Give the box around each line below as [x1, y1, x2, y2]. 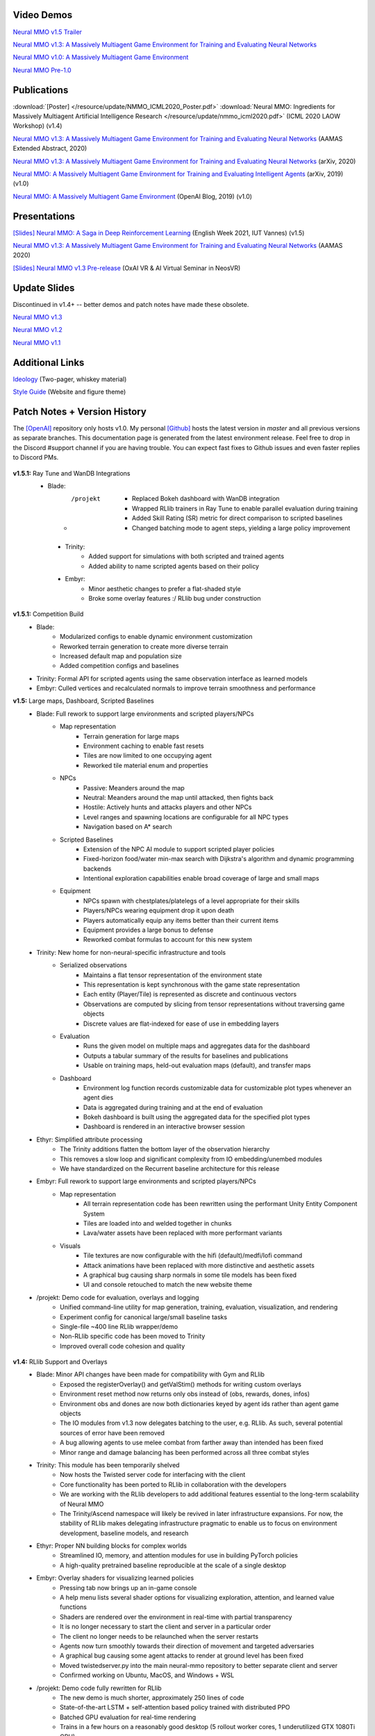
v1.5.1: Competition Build [12, 610, 84, 618]
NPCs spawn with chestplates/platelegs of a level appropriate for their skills [83, 896, 300, 905]
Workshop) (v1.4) [12, 122, 62, 130]
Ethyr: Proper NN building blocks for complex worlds [36, 1542, 187, 1550]
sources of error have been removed [60, 1428, 165, 1437]
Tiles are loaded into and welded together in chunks [83, 1219, 232, 1227]
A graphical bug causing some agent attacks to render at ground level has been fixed [60, 1651, 303, 1660]
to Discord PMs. [12, 453, 59, 462]
